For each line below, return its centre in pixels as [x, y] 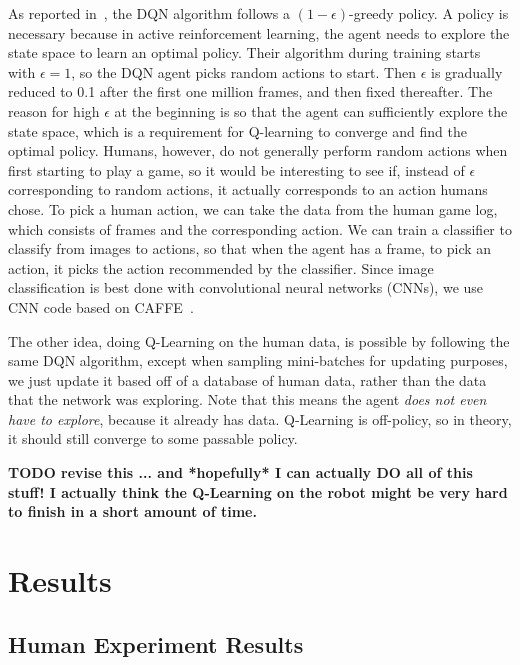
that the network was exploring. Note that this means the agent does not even [247, 399]
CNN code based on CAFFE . [101, 306]
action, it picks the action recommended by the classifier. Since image [221, 267]
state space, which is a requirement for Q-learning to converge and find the [237, 130]
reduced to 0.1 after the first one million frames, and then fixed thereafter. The [250, 91]
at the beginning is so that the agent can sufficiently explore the [311, 110]
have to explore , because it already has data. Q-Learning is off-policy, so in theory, [260, 418]
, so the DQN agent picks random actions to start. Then [243, 71]
